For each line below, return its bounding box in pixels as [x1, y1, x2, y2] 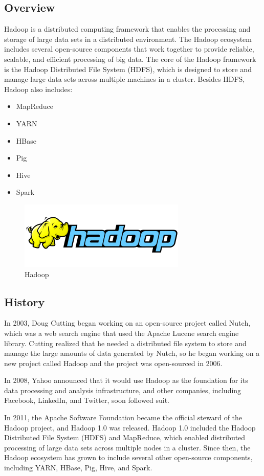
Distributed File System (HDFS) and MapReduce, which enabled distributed [4, 432, 246, 443]
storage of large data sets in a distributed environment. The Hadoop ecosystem [4, 33, 252, 44]
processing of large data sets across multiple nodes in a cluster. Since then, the [4, 442, 251, 452]
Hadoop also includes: [4, 83, 73, 94]
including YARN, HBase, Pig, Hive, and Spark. [4, 462, 152, 473]
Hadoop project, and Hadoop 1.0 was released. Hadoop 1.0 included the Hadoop [4, 422, 256, 433]
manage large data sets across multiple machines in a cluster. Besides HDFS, [4, 74, 245, 84]
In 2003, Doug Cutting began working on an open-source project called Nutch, [4, 318, 251, 328]
